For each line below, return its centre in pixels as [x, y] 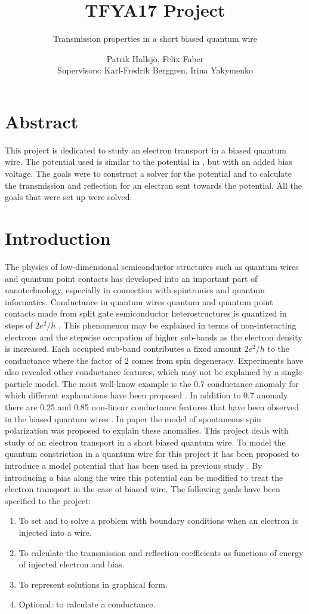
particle [18, 383]
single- [293, 372]
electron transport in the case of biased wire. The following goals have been [143, 489]
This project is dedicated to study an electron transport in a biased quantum [146, 150]
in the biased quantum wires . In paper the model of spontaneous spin [133, 418]
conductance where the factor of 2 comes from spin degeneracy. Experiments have [154, 360]
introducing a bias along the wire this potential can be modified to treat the [144, 477]
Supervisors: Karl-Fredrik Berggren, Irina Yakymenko [155, 70]
